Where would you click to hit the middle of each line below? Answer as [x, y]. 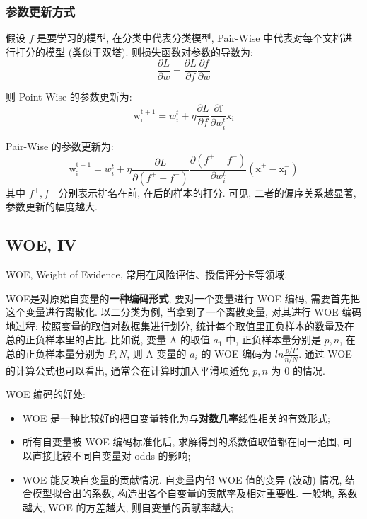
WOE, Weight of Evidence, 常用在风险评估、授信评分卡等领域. [147, 274]
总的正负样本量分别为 [55, 354]
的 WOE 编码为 [237, 354]
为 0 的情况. [298, 370]
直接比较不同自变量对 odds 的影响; [111, 456]
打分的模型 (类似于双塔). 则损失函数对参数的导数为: [134, 51]
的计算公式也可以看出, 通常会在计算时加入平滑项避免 [128, 370]
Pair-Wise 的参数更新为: [60, 146]
